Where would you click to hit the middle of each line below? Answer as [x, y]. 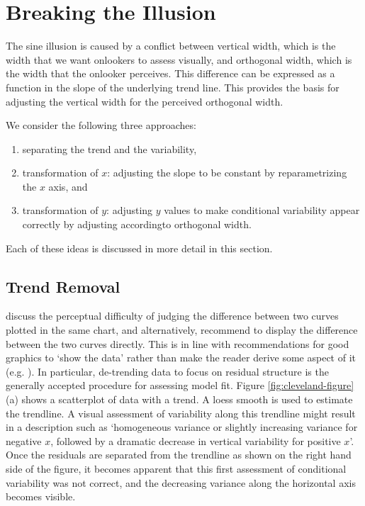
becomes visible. [41, 496]
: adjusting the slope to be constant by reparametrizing [227, 173]
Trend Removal [63, 286]
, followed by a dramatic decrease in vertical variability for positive [196, 440]
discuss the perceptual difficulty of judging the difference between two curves [172, 316]
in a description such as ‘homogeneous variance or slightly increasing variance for [182, 427]
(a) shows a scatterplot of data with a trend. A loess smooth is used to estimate [179, 399]
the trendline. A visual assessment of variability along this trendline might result [181, 413]
